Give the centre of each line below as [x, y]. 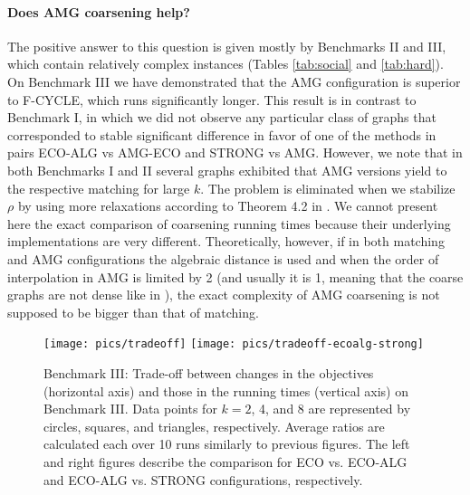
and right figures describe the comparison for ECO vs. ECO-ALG [225, 461]
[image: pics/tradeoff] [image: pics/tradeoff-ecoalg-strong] [234, 344]
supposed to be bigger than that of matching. [133, 312]
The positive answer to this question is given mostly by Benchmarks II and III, [227, 46]
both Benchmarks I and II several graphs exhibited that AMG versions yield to [227, 170]
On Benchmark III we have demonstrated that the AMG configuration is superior [234, 81]
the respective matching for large [99, 188]
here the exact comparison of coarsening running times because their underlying [229, 223]
